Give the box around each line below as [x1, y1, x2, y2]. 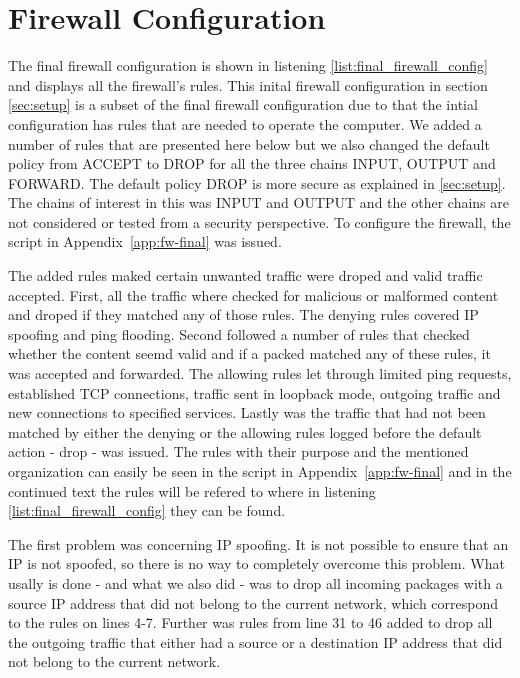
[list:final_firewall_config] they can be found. [8, 500, 286, 521]
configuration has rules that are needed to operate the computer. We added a [8, 113, 482, 134]
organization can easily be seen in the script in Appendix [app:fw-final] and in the [8, 461, 512, 481]
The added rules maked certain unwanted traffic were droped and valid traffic [8, 265, 483, 286]
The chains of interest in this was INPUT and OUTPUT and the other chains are [8, 192, 509, 213]
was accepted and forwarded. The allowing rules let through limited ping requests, [8, 363, 512, 384]
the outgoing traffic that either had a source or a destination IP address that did [8, 631, 503, 652]
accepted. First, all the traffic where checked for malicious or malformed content [8, 284, 499, 305]
